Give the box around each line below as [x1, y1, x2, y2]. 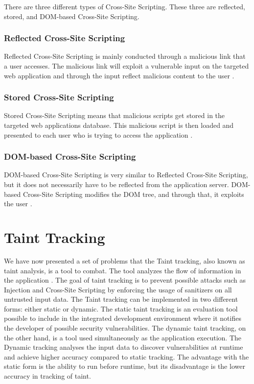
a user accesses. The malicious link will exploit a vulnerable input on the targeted [4, 61, 249, 71]
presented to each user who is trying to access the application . [4, 129, 193, 140]
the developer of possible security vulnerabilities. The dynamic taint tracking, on [4, 323, 246, 333]
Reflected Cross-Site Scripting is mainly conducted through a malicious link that [4, 51, 246, 61]
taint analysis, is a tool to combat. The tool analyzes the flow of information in [4, 265, 241, 275]
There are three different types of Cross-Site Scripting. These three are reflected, [4, 1, 245, 11]
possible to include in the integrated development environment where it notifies [4, 313, 241, 323]
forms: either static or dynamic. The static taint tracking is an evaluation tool [4, 303, 238, 313]
